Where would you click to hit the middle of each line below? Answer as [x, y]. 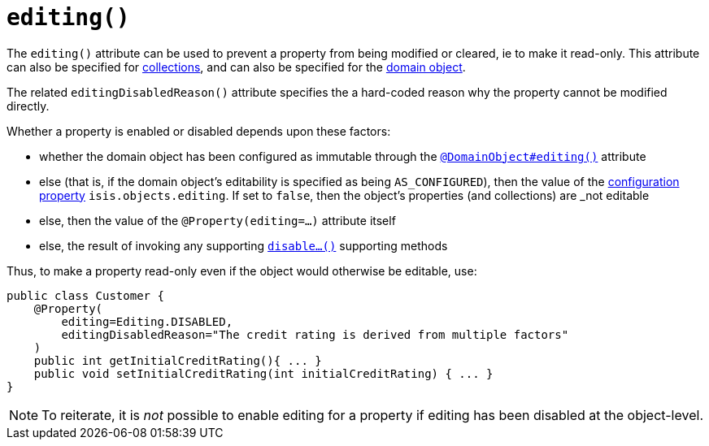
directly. [28, 106]
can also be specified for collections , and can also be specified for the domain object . [236, 67]
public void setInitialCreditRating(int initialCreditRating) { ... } [263, 373]
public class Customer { [85, 295]
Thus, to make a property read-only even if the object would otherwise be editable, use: [242, 271]
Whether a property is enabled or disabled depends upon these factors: [199, 131]
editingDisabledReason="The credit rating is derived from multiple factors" [315, 334]
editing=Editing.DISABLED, [147, 321]
